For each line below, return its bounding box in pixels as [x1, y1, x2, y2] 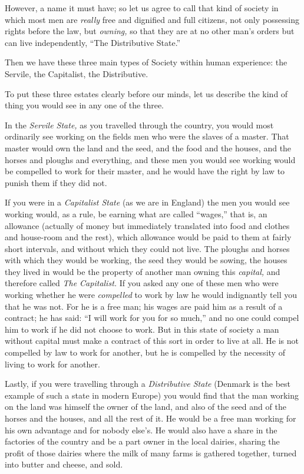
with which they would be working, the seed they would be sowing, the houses [5, 254, 288, 266]
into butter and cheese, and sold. [5, 458, 123, 470]
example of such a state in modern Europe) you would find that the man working [5, 389, 299, 401]
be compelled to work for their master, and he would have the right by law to [5, 165, 285, 177]
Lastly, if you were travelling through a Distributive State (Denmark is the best [5, 377, 291, 390]
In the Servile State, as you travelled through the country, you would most [5, 118, 274, 131]
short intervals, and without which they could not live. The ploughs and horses [5, 242, 290, 254]
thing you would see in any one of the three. [5, 99, 164, 111]
